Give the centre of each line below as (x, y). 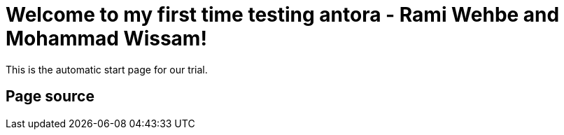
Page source (50, 97)
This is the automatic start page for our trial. (107, 69)
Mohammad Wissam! (106, 38)
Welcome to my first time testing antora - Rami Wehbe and (283, 15)
